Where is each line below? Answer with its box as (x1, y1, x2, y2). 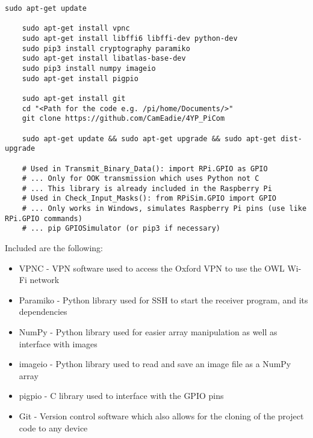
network (29, 273, 60, 286)
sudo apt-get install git (22, 94, 126, 103)
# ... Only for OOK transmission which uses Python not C (22, 174, 259, 183)
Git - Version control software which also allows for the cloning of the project (19, 410, 304, 422)
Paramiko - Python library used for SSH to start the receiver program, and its (19, 293, 308, 306)
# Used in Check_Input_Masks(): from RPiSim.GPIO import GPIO (22, 194, 277, 203)
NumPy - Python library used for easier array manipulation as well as (19, 326, 277, 338)
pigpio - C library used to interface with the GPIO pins (19, 389, 224, 402)
